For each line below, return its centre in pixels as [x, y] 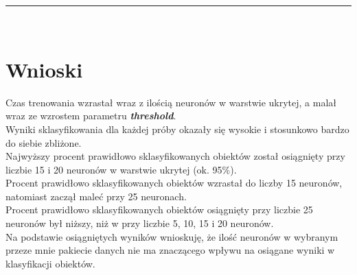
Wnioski [44, 69]
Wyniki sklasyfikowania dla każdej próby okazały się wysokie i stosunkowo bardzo [177, 129]
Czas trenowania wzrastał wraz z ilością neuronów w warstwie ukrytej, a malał [171, 102]
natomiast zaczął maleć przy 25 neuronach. [96, 196]
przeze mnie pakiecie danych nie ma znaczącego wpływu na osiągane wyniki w [170, 250]
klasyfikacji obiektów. [50, 263]
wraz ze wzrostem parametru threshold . [91, 116]
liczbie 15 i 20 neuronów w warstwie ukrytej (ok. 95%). [121, 169]
